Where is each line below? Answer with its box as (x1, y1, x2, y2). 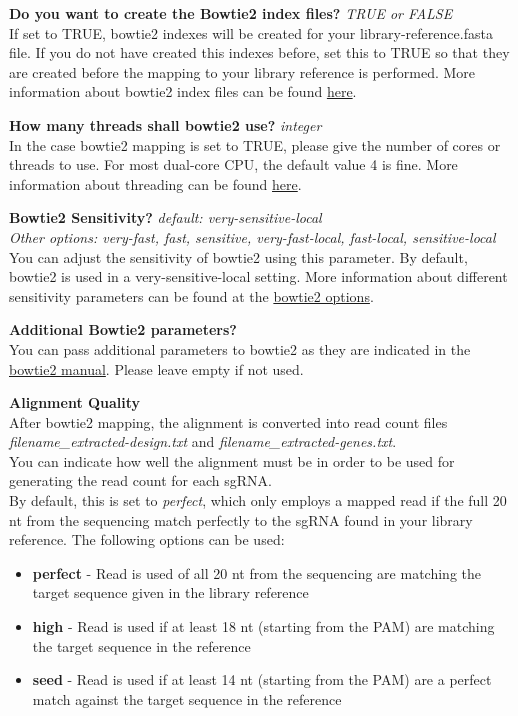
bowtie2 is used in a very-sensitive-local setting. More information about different (9, 266, 508, 287)
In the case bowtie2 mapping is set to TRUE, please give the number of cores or (9, 134, 501, 155)
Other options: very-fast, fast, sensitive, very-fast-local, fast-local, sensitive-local (9, 226, 496, 247)
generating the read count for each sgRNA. (9, 470, 272, 491)
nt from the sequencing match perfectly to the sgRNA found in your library (9, 509, 473, 530)
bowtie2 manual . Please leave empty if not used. (9, 358, 304, 379)
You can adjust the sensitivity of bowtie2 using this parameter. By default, (9, 246, 468, 267)
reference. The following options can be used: (9, 529, 285, 550)
